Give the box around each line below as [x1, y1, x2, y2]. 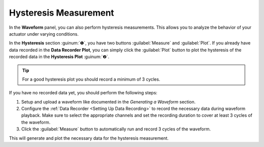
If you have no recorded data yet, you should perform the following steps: [9, 90, 157, 96]
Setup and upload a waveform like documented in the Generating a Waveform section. [21, 99, 196, 105]
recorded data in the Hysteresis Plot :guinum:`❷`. [9, 54, 110, 60]
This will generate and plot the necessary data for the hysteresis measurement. [9, 135, 169, 141]
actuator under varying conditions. [9, 31, 79, 37]
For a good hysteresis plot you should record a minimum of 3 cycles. [22, 76, 160, 82]
